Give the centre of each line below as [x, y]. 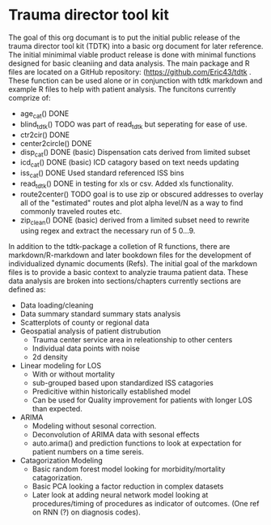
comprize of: [30, 97]
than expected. [57, 408]
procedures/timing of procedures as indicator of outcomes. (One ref [146, 503]
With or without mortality [74, 374]
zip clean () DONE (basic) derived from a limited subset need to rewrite [135, 221]
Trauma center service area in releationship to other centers [132, 339]
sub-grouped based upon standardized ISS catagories [123, 382]
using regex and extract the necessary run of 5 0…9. [108, 230]
